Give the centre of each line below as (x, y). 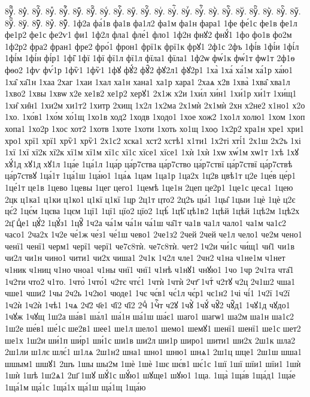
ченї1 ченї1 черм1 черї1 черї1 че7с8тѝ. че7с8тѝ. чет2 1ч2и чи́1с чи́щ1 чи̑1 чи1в (150, 246)
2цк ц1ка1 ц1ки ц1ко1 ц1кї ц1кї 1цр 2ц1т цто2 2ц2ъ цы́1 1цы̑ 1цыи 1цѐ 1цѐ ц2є (150, 199)
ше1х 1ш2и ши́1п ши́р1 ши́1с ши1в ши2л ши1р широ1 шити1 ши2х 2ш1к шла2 (150, 340)
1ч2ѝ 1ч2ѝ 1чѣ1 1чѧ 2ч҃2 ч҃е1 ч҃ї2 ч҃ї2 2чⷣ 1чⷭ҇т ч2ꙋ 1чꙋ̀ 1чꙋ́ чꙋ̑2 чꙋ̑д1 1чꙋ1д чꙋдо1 (148, 304)
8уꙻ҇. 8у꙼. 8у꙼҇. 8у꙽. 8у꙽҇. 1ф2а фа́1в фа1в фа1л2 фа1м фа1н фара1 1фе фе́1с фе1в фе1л (151, 22)
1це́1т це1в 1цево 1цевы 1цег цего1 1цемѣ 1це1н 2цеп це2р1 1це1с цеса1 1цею (149, 187)
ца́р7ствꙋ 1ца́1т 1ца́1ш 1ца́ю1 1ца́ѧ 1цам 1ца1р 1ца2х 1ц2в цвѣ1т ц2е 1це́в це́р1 (151, 175)
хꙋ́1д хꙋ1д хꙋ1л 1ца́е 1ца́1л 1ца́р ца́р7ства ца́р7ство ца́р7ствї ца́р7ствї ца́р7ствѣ (149, 163)
